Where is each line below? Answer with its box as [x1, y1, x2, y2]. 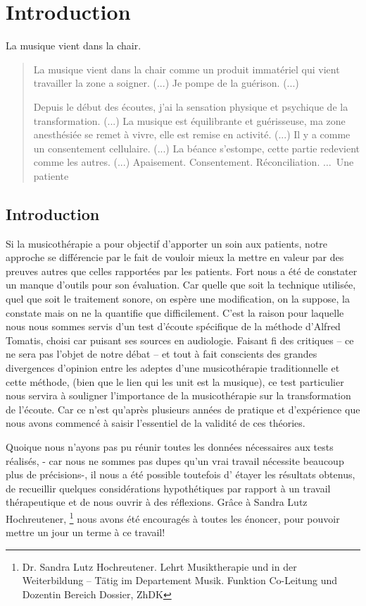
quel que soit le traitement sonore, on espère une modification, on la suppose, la [6, 291, 350, 306]
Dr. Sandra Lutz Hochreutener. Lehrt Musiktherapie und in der [22, 559, 297, 574]
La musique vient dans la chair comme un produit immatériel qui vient [33, 61, 340, 76]
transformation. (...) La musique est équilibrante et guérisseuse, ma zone [33, 113, 346, 128]
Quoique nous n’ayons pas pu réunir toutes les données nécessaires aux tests [6, 439, 334, 454]
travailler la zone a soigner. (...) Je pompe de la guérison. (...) [33, 75, 299, 90]
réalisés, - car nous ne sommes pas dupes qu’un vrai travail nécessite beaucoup [6, 453, 344, 468]
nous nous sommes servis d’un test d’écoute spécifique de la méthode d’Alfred [6, 319, 341, 334]
